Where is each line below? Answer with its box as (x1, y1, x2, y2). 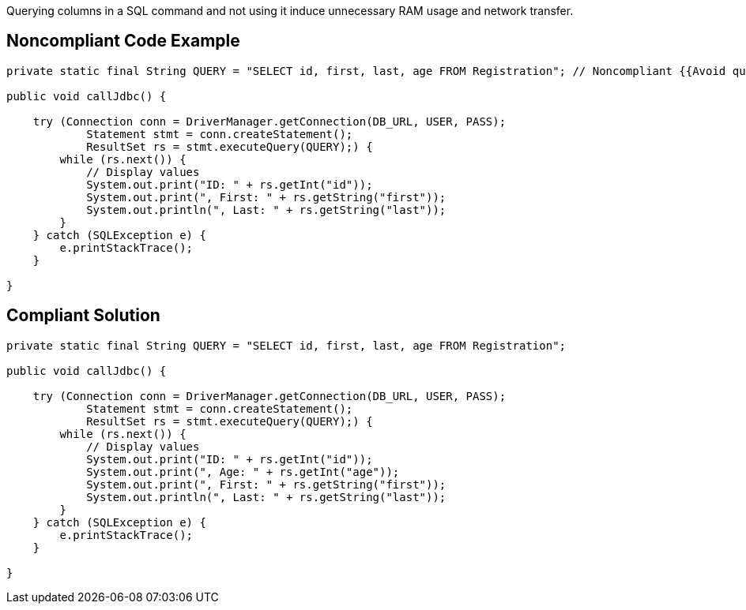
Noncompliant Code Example (6, 31, 240, 51)
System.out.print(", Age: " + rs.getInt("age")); (86, 465, 400, 478)
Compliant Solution (6, 305, 160, 326)
